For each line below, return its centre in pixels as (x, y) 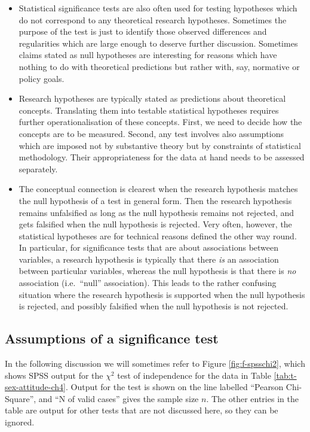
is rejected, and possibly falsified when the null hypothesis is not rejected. (154, 306)
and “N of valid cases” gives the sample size (119, 398)
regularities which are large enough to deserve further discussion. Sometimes (158, 43)
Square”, (21, 398)
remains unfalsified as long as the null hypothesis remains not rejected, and (156, 212)
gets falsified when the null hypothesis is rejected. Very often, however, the (155, 224)
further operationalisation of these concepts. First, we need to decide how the (160, 122)
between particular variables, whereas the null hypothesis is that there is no (157, 271)
